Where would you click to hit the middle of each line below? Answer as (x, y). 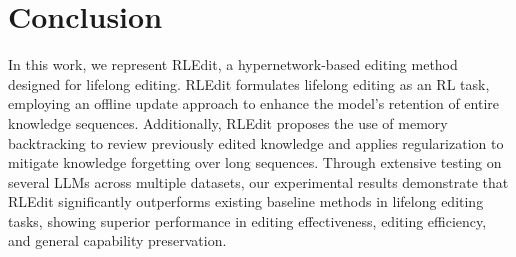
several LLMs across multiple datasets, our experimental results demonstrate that (258, 181)
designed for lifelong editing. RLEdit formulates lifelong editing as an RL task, (249, 83)
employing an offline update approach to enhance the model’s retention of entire (253, 103)
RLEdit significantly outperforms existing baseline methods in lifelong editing (246, 201)
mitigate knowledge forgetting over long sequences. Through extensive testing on (255, 162)
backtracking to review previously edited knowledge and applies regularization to (256, 142)
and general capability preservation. (117, 240)
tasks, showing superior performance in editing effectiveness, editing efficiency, (247, 220)
